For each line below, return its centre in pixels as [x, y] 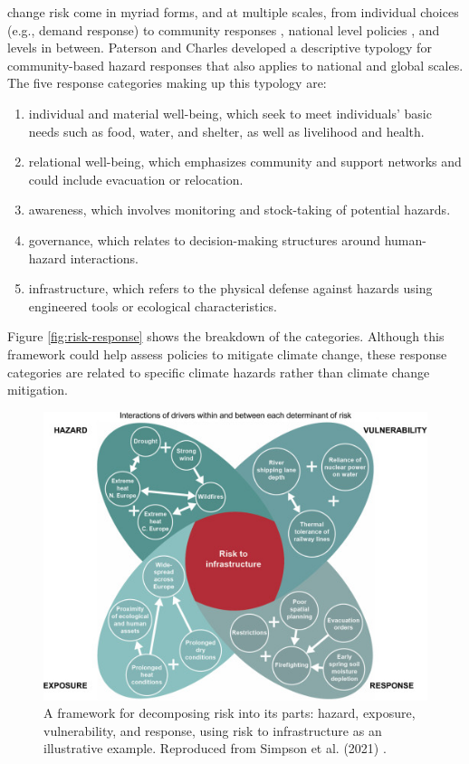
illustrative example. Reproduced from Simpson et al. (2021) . [215, 748]
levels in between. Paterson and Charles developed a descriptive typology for [220, 48]
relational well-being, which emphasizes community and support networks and [245, 162]
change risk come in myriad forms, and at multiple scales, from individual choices [233, 12]
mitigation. [38, 390]
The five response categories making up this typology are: [167, 83]
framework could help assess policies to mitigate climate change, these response [227, 353]
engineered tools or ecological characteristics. [153, 306]
